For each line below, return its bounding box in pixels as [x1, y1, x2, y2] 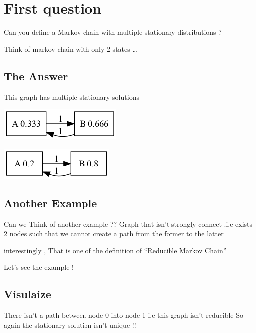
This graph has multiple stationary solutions [4, 91, 139, 102]
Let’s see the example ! [4, 262, 74, 272]
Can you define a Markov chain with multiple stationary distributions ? [4, 27, 222, 37]
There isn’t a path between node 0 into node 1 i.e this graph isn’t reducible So [4, 310, 244, 320]
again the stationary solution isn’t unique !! [4, 319, 136, 330]
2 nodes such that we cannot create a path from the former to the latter [4, 228, 224, 239]
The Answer [4, 68, 68, 83]
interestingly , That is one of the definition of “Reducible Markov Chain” [4, 245, 227, 255]
